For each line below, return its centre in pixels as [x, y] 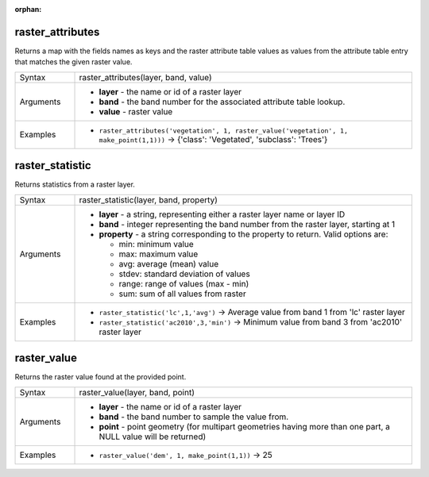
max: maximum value [158, 254]
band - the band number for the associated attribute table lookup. [222, 102]
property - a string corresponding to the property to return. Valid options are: [243, 234]
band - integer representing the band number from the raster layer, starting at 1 [247, 224]
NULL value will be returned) [153, 437]
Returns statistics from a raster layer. [75, 185]
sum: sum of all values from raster [182, 294]
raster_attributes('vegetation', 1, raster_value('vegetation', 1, [224, 131]
